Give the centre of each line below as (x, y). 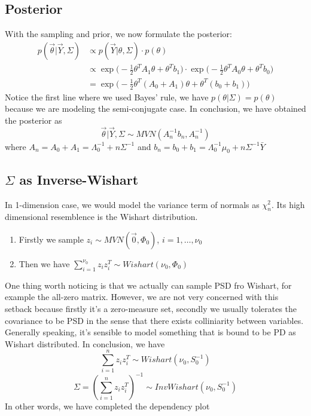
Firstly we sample (51, 239)
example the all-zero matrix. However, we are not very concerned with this (142, 297)
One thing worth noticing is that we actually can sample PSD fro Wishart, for (148, 285)
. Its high (288, 204)
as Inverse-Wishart (79, 179)
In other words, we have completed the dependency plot (107, 406)
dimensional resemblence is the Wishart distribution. (101, 217)
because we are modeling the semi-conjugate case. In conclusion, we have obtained (155, 108)
